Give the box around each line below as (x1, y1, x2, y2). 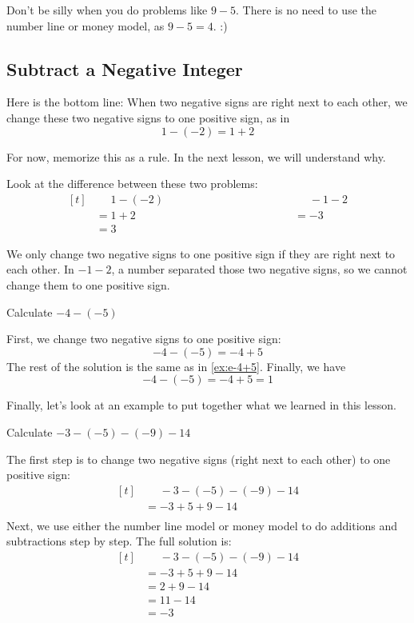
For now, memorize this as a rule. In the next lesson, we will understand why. (6, 148, 386, 165)
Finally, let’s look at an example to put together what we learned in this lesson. (6, 397, 396, 413)
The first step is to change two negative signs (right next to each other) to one (6, 450, 391, 467)
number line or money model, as (6, 17, 165, 34)
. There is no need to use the (236, 2, 376, 18)
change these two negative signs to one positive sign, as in (6, 109, 290, 126)
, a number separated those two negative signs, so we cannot (111, 261, 408, 278)
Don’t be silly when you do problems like (6, 2, 208, 18)
